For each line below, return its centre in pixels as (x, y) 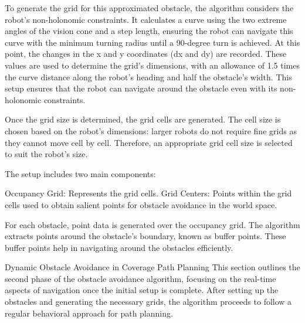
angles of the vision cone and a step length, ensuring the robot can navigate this (149, 31)
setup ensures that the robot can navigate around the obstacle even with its (141, 88)
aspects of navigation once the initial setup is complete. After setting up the (142, 290)
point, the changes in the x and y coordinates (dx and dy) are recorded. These (146, 54)
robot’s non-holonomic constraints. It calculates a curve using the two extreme (146, 19)
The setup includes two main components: (80, 173)
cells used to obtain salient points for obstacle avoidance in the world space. (141, 204)
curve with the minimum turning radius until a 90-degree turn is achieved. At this (152, 42)
